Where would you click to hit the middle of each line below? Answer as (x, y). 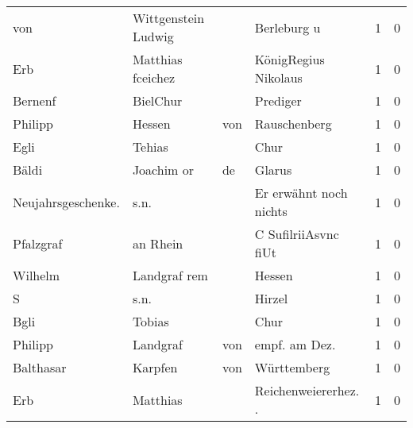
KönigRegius (289, 59)
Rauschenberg (293, 123)
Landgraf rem (170, 275)
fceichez (154, 77)
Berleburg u (288, 27)
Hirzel (271, 298)
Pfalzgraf (38, 243)
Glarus (273, 170)
